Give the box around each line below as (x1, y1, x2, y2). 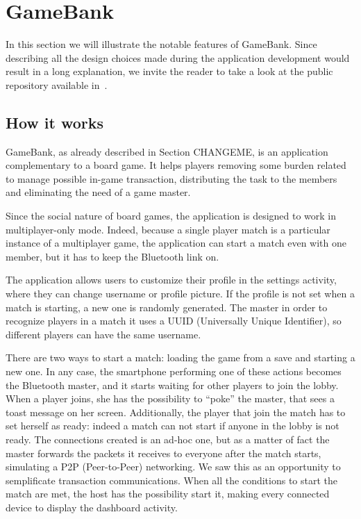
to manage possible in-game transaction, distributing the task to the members (6, 171, 337, 186)
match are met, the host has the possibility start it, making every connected (6, 486, 330, 501)
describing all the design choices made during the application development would (6, 50, 350, 65)
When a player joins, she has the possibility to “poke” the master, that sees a (6, 391, 335, 406)
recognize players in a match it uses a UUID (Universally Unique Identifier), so (6, 313, 342, 328)
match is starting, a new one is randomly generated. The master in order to (6, 299, 328, 314)
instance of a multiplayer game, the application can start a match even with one (6, 236, 346, 250)
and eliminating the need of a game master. (6, 185, 191, 199)
